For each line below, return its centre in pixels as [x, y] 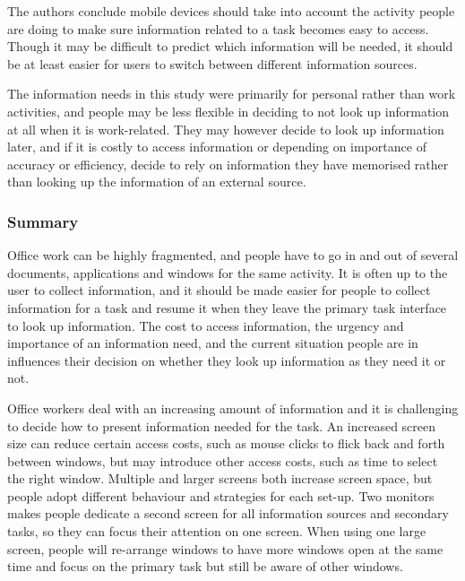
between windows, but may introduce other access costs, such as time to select [223, 460]
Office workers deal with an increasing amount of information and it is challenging [233, 408]
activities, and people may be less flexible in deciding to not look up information [228, 111]
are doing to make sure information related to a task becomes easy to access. [218, 28]
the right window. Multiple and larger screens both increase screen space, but [220, 478]
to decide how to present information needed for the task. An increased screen [222, 425]
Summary [43, 221]
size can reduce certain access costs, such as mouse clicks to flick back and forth [226, 443]
